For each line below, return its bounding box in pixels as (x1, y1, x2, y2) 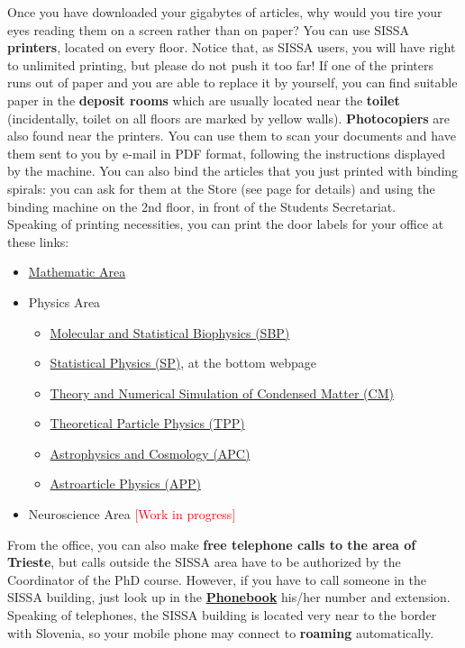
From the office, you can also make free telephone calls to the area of (7, 534, 416, 553)
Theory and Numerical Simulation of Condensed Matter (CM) (50, 383, 394, 402)
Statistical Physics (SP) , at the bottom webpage (50, 353, 317, 372)
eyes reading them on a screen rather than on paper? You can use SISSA (7, 20, 410, 39)
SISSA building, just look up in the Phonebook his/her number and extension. (7, 588, 451, 607)
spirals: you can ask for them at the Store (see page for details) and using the (7, 178, 435, 197)
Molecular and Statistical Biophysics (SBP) (50, 323, 290, 342)
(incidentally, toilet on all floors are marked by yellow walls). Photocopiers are (7, 108, 451, 127)
